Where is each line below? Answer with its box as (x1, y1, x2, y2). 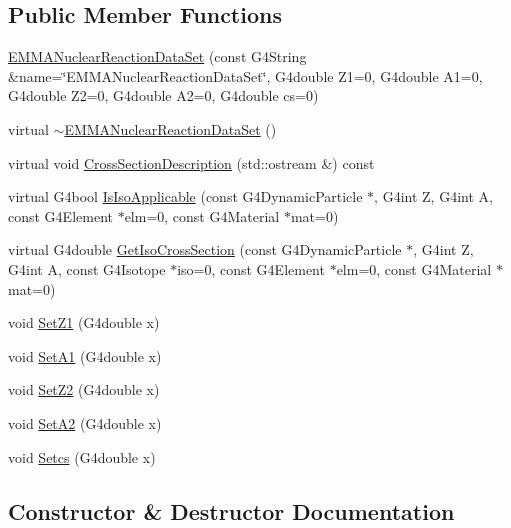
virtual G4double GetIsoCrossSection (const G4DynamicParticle (8, 239, 402, 260)
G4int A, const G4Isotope (8, 258, 166, 279)
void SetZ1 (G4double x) (8, 312, 160, 333)
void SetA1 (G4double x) (8, 345, 162, 366)
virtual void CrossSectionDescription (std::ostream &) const (8, 152, 375, 173)
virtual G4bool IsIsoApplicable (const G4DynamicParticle (8, 186, 363, 207)
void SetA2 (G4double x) (8, 412, 162, 433)
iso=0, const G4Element (177, 258, 325, 279)
